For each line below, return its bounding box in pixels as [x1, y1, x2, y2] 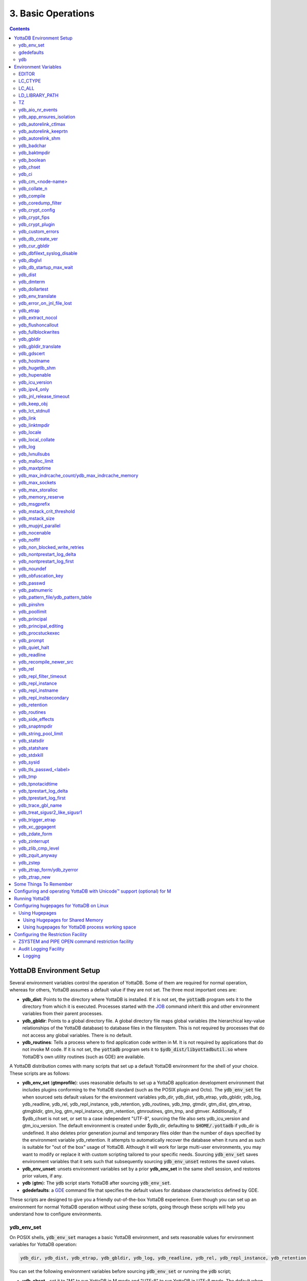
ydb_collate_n [18, 185, 48, 192]
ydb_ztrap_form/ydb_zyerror [18, 866, 79, 873]
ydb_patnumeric [18, 587, 53, 593]
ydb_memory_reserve [18, 493, 64, 500]
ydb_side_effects [18, 716, 54, 722]
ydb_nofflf [18, 537, 40, 543]
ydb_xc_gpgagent [18, 823, 56, 830]
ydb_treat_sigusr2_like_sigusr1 [18, 810, 82, 816]
